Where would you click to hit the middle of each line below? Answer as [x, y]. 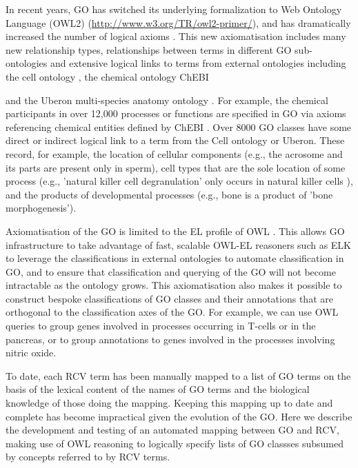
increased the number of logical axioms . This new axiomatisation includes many [176, 36]
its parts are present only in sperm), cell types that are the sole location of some [176, 167]
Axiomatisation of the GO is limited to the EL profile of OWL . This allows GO [175, 231]
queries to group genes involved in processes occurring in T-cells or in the [161, 326]
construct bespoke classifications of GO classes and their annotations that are [169, 298]
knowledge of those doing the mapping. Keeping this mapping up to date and [169, 403]
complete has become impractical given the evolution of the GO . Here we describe [179, 416]
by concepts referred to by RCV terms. [88, 457]
